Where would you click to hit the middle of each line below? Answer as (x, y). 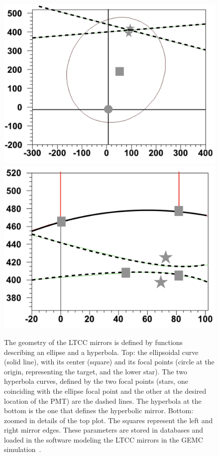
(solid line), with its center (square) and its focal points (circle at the (109, 362)
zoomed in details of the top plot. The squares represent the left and (109, 420)
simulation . (23, 449)
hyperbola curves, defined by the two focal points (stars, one (96, 381)
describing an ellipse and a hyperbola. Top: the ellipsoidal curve (101, 352)
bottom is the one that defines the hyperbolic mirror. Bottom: (99, 410)
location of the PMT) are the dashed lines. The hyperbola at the (103, 400)
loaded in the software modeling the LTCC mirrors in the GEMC (104, 439)
